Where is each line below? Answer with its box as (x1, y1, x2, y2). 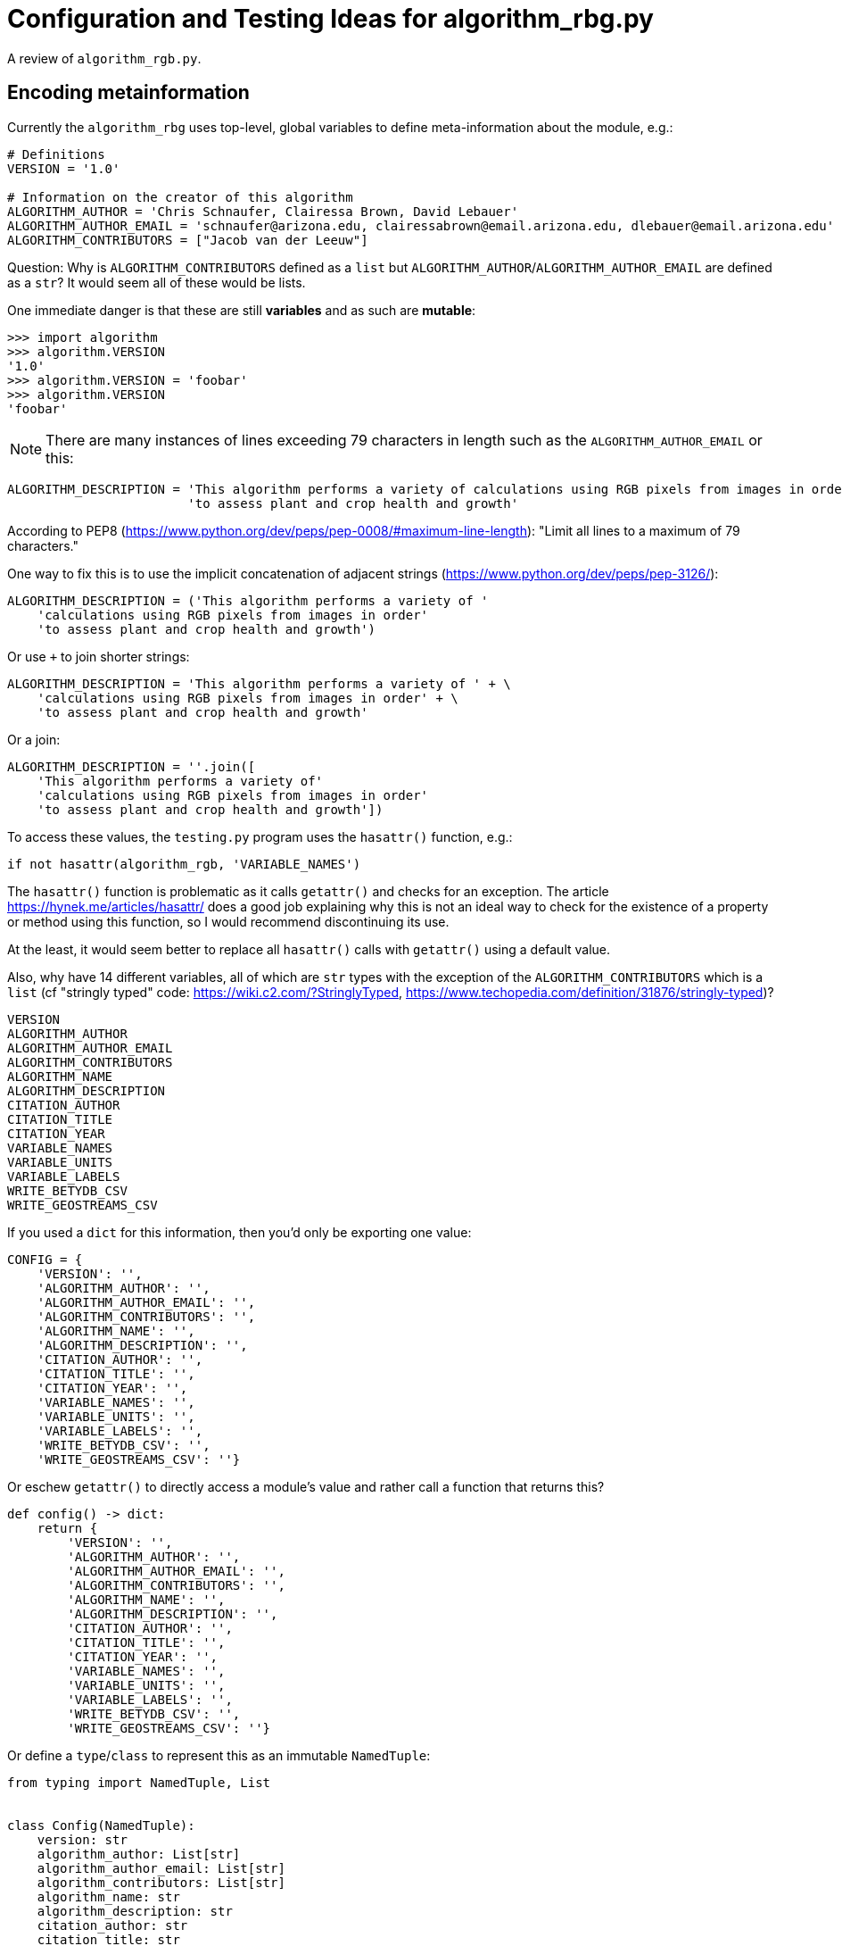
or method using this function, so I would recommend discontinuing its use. (7, 913, 450, 929)
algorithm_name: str (37, 1889, 180, 1904)
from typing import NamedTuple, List (7, 1775, 271, 1790)
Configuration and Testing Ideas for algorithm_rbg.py (7, 4, 654, 34)
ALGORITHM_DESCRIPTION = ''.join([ (7, 759, 256, 774)
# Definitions (7, 146, 105, 162)
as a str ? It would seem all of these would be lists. (7, 274, 306, 290)
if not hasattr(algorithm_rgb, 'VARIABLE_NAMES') (7, 856, 361, 871)
